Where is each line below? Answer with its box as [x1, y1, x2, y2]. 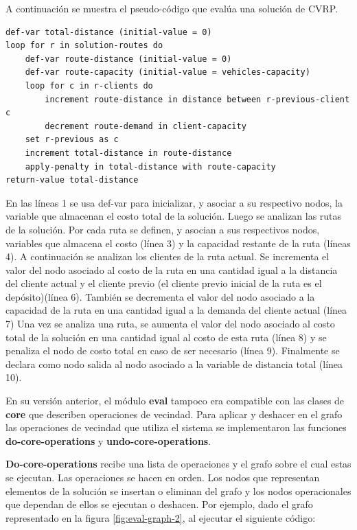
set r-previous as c [25, 135, 119, 145]
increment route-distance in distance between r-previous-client [45, 94, 350, 104]
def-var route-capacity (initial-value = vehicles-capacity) [25, 67, 310, 78]
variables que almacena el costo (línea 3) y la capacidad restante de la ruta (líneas [5, 235, 351, 250]
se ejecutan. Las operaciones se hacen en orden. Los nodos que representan [5, 470, 320, 484]
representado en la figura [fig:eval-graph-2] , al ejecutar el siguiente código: [5, 510, 316, 525]
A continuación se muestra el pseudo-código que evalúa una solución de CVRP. [5, 1, 338, 15]
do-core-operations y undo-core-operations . [5, 433, 211, 448]
